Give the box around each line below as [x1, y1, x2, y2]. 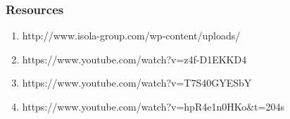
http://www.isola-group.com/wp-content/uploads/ [22, 28, 241, 43]
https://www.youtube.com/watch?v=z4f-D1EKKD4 [22, 51, 247, 66]
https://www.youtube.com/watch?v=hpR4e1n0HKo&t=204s [22, 99, 284, 113]
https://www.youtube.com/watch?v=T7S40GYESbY [22, 75, 252, 90]
